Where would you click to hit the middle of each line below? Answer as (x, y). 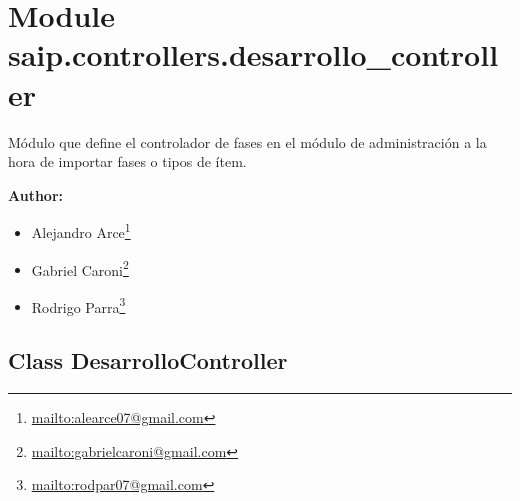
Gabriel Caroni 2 (80, 268)
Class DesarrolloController (148, 360)
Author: (36, 194)
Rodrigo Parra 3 (78, 305)
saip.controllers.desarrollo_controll (253, 54)
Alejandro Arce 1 (81, 230)
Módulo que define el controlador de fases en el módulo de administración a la (247, 141)
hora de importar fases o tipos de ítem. (127, 161)
